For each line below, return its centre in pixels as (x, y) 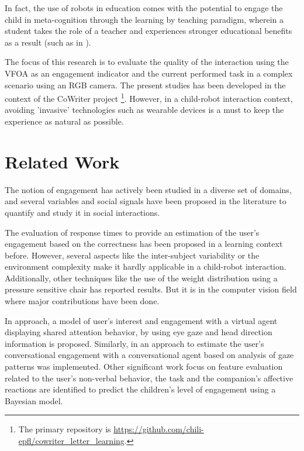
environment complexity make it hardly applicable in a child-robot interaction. (146, 266)
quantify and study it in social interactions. (82, 212)
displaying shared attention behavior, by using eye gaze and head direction (139, 332)
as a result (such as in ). (48, 42)
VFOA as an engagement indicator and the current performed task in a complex (149, 73)
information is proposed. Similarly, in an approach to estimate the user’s (134, 343)
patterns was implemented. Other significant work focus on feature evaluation (144, 366)
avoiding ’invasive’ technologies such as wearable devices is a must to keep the (144, 110)
